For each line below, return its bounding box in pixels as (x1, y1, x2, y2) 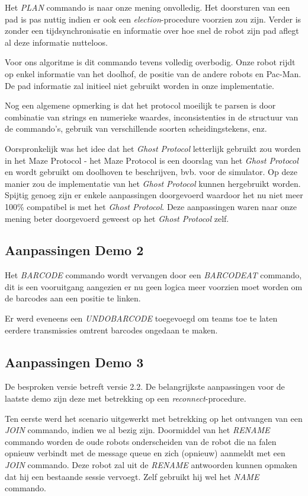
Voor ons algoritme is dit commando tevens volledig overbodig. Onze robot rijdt (5, 56, 296, 68)
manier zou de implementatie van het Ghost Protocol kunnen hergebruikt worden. (5, 177, 301, 189)
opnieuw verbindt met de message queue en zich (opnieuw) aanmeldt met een (5, 447, 285, 459)
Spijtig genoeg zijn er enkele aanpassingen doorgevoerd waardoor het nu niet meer (5, 189, 303, 201)
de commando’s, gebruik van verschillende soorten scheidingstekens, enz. (5, 122, 267, 135)
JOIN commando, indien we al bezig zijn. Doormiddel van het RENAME (5, 424, 270, 436)
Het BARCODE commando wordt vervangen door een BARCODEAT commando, (5, 269, 302, 281)
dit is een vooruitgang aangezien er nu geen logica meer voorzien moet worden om (5, 280, 303, 292)
